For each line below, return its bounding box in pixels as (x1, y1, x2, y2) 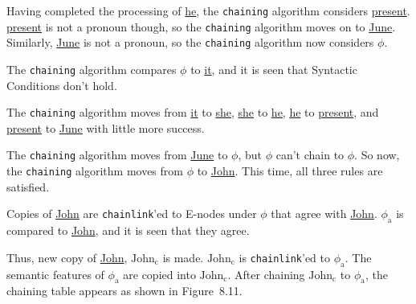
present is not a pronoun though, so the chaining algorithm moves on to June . (6, 18, 396, 35)
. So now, (354, 146, 400, 163)
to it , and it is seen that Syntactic (190, 60, 357, 77)
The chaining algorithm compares (6, 60, 177, 77)
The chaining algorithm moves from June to (6, 146, 228, 163)
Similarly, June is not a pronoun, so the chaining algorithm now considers (6, 34, 374, 51)
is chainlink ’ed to (239, 249, 330, 265)
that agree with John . (271, 205, 377, 222)
